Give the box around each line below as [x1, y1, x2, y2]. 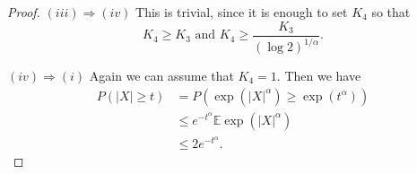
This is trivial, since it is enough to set [135, 3, 348, 21]
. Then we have [276, 66, 361, 84]
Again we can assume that [89, 66, 234, 84]
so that [371, 3, 411, 21]
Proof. [7, 3, 40, 21]
